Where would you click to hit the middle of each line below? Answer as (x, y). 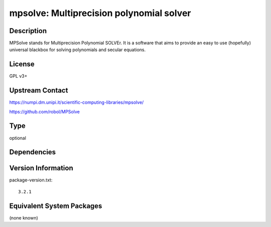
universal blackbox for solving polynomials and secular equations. (78, 50)
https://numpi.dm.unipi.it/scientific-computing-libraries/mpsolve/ (77, 102)
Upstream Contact (39, 90)
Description (28, 31)
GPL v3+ (18, 76)
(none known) (24, 217)
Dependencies (33, 152)
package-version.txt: (31, 180)
